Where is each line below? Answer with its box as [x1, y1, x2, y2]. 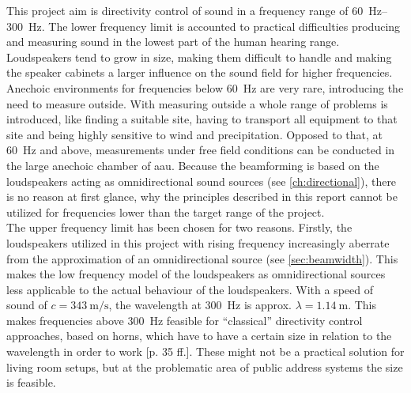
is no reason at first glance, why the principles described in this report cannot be [6, 188, 398, 205]
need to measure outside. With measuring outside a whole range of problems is [6, 95, 388, 111]
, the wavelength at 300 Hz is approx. [108, 297, 292, 313]
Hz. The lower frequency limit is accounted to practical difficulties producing [28, 17, 401, 34]
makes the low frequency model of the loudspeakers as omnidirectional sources [6, 266, 386, 282]
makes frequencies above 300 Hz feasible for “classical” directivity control [6, 312, 363, 328]
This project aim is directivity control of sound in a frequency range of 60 [6, 2, 364, 18]
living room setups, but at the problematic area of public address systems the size [6, 358, 403, 375]
